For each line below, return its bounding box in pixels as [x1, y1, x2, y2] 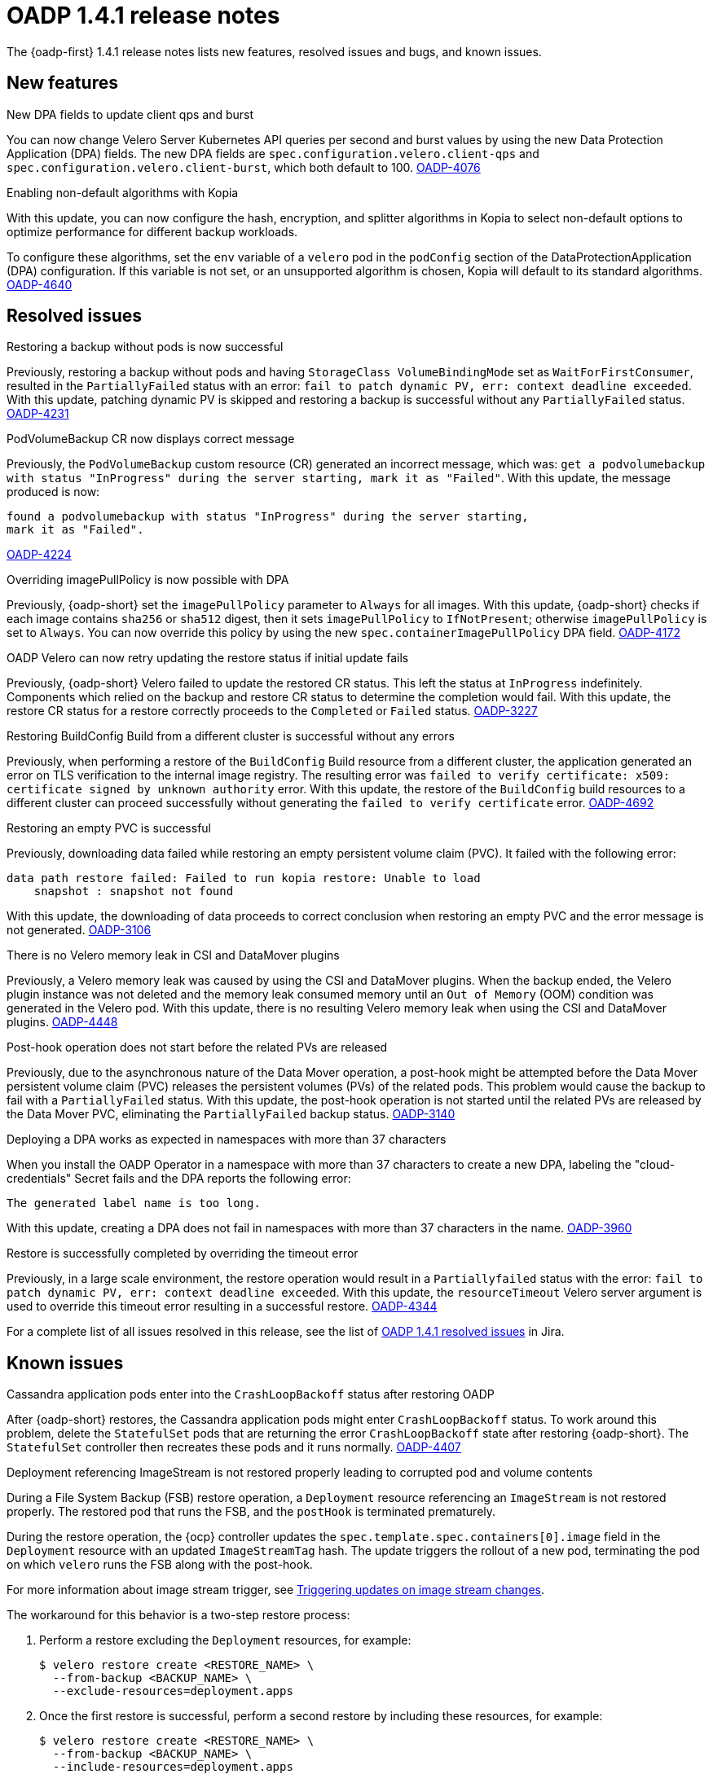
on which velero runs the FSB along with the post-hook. [7, 1557, 313, 1572]
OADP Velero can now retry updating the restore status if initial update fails [7, 651, 409, 665]
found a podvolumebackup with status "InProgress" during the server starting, [7, 510, 529, 524]
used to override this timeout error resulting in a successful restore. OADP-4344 [7, 1299, 438, 1314]
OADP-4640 [7, 277, 73, 292]
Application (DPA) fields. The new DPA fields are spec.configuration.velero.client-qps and [7, 146, 539, 160]
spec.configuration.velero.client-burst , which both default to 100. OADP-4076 [7, 160, 481, 174]
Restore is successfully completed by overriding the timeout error [7, 1246, 359, 1261]
